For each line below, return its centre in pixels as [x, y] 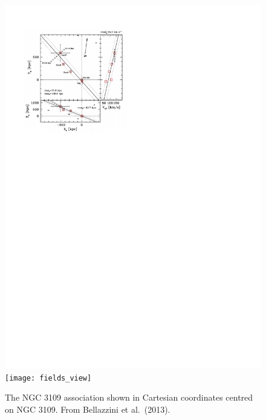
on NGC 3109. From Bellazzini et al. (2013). [88, 409]
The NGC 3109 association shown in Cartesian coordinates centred [129, 397]
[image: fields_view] [48, 378]
